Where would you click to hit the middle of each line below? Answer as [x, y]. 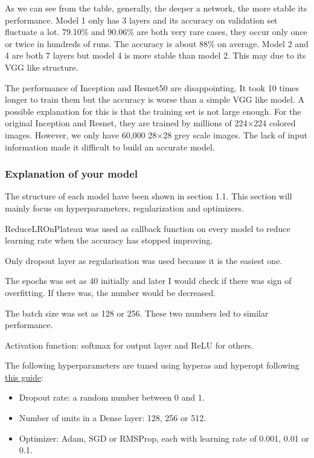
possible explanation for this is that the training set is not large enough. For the [153, 111]
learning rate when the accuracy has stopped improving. [109, 240]
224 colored [275, 123]
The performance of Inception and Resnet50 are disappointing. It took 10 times [152, 87]
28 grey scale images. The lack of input [235, 134]
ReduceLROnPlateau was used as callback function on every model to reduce [148, 228]
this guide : [24, 377]
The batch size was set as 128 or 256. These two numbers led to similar [137, 313]
